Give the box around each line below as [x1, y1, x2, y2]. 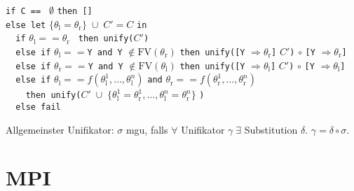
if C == [6, 6, 41, 16]
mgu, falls [125, 122, 168, 136]
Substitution [244, 122, 298, 136]
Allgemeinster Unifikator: [6, 122, 114, 136]
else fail [15, 101, 61, 112]
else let [6, 20, 46, 30]
